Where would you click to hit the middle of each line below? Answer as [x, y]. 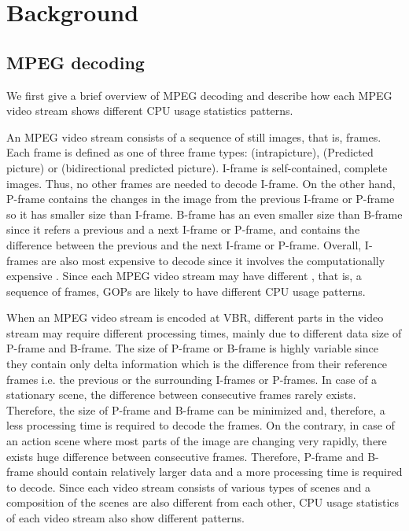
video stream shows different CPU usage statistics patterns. [150, 111]
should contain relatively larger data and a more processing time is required [220, 472]
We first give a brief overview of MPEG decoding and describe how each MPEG [199, 95]
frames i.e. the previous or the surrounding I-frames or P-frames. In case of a [192, 379]
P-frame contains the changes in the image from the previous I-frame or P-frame [201, 199]
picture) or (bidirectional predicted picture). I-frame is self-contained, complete [197, 167]
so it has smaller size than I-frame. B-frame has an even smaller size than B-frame [204, 214]
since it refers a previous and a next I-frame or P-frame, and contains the [183, 229]
